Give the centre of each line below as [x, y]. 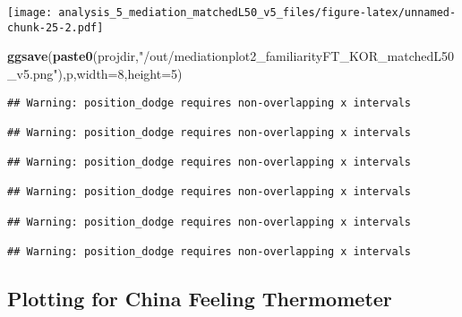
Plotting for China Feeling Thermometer [200, 299]
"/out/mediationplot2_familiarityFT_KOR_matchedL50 [297, 56]
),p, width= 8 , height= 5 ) [120, 73]
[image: [30, 13]
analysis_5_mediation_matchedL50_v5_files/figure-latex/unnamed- [257, 13]
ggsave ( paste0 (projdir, [73, 56]
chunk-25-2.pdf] [56, 27]
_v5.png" [33, 73]
